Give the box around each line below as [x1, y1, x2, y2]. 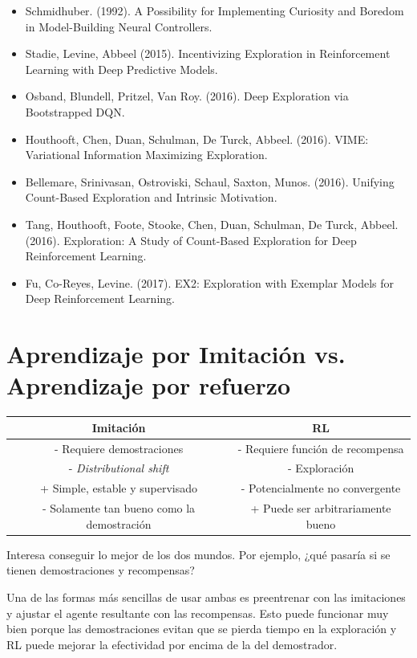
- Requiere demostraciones [54, 439, 184, 456]
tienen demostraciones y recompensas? [6, 562, 195, 578]
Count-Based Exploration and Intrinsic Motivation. [25, 189, 277, 206]
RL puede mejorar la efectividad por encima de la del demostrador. [6, 636, 338, 652]
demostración [86, 515, 152, 532]
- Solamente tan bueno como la [42, 500, 196, 517]
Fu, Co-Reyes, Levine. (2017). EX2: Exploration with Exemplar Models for [25, 274, 394, 291]
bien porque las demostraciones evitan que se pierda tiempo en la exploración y [6, 620, 397, 637]
